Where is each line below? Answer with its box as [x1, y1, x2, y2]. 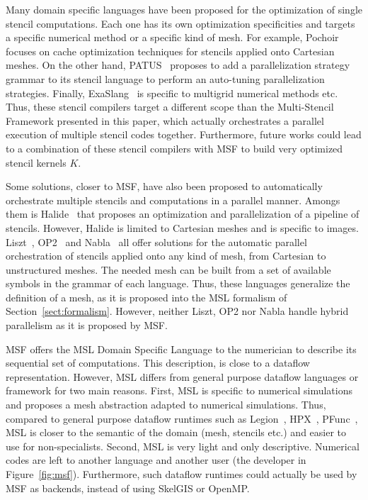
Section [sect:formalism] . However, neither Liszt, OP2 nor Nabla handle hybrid [6, 304, 349, 318]
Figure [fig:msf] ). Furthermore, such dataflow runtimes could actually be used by [6, 467, 357, 481]
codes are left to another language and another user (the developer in [6, 452, 306, 467]
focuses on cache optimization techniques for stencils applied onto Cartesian [6, 43, 335, 58]
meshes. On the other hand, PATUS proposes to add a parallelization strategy [6, 57, 350, 72]
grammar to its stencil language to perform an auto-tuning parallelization [6, 71, 325, 86]
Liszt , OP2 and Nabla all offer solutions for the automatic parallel [6, 234, 307, 249]
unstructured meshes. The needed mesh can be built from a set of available [6, 262, 331, 277]
